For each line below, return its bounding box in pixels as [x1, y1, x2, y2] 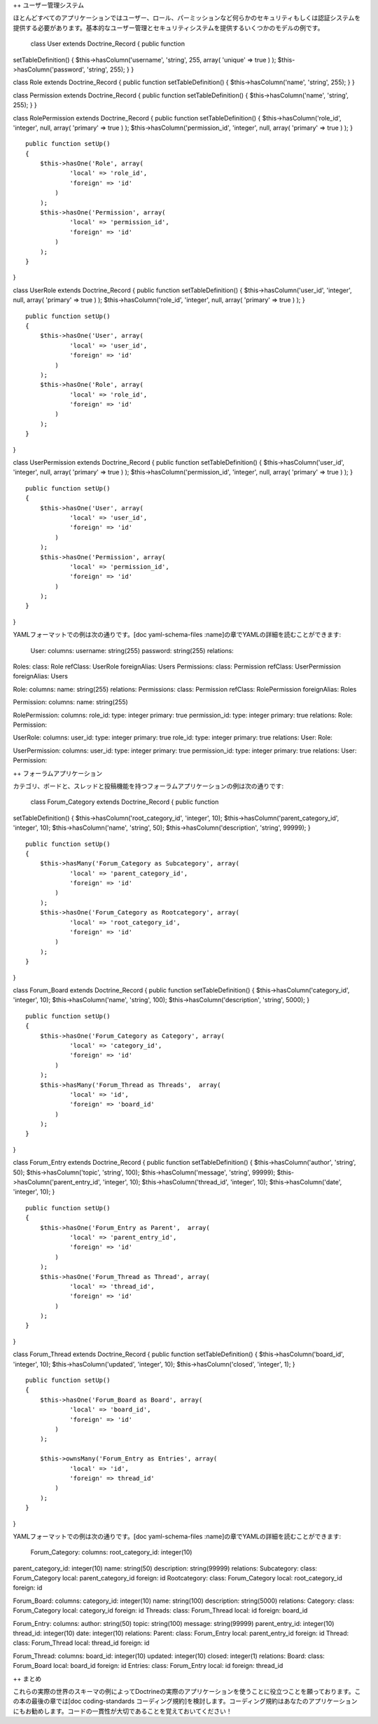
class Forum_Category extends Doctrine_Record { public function [30, 798, 219, 806]
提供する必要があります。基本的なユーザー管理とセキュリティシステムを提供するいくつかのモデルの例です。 [13, 23, 324, 32]
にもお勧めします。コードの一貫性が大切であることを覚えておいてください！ [13, 1706, 232, 1715]
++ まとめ [13, 1674, 42, 1683]
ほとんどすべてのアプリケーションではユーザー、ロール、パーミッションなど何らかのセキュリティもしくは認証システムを [13, 14, 361, 22]
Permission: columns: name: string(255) [13, 698, 129, 706]
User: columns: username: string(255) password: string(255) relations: [30, 646, 234, 655]
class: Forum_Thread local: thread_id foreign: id [13, 1639, 150, 1647]
